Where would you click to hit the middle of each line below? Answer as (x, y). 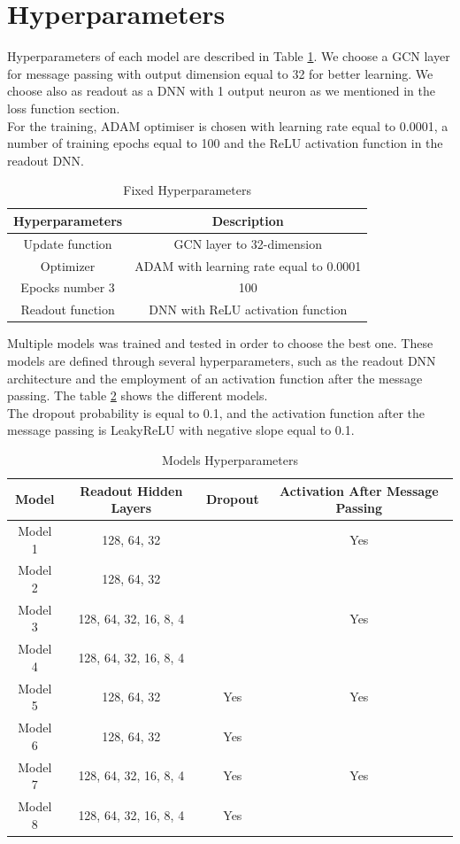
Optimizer (68, 265)
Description (248, 220)
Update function (68, 243)
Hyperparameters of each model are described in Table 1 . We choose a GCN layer (229, 56)
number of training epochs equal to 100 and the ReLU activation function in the (225, 143)
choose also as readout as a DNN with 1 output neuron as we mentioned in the (222, 91)
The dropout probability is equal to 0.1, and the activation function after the (216, 412)
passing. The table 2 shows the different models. (138, 395)
